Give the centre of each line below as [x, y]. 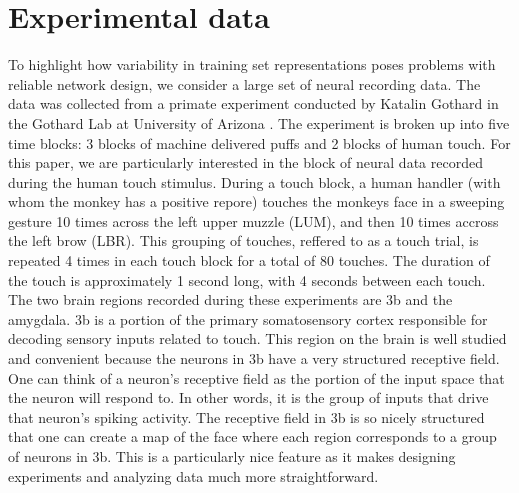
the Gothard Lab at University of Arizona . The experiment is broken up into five [259, 122]
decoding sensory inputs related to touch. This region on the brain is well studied [257, 338]
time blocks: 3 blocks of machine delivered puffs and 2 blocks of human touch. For [259, 142]
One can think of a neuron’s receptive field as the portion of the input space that [256, 377]
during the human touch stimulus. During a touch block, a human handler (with [254, 181]
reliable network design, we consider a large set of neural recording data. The [244, 83]
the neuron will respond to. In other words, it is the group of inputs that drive [248, 397]
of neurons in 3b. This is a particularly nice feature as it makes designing [232, 456]
